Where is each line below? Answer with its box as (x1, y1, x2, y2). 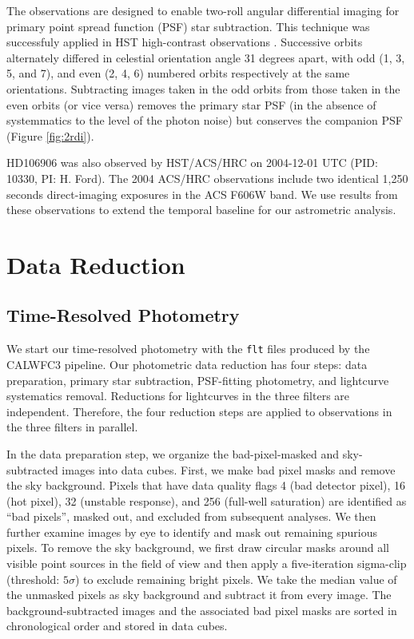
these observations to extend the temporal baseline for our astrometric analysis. (6, 201, 396, 218)
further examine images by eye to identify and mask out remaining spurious (6, 523, 378, 540)
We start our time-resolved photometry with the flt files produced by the (6, 340, 370, 357)
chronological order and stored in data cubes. (6, 617, 228, 634)
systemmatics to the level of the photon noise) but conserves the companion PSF (6, 112, 403, 129)
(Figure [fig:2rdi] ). (6, 127, 94, 144)
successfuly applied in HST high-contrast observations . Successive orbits (6, 34, 363, 50)
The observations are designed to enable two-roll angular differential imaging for (6, 2, 400, 18)
